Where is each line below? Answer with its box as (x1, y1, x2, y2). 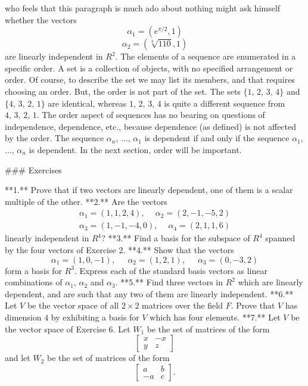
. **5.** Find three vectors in (115, 276, 223, 288)
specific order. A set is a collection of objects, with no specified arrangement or (5, 61, 293, 74)
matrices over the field (142, 299, 223, 312)
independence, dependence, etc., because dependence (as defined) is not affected (5, 120, 297, 132)
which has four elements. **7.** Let (150, 310, 281, 323)
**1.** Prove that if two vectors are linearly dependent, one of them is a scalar (5, 183, 293, 196)
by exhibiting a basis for (51, 310, 139, 323)
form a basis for (5, 264, 62, 276)
